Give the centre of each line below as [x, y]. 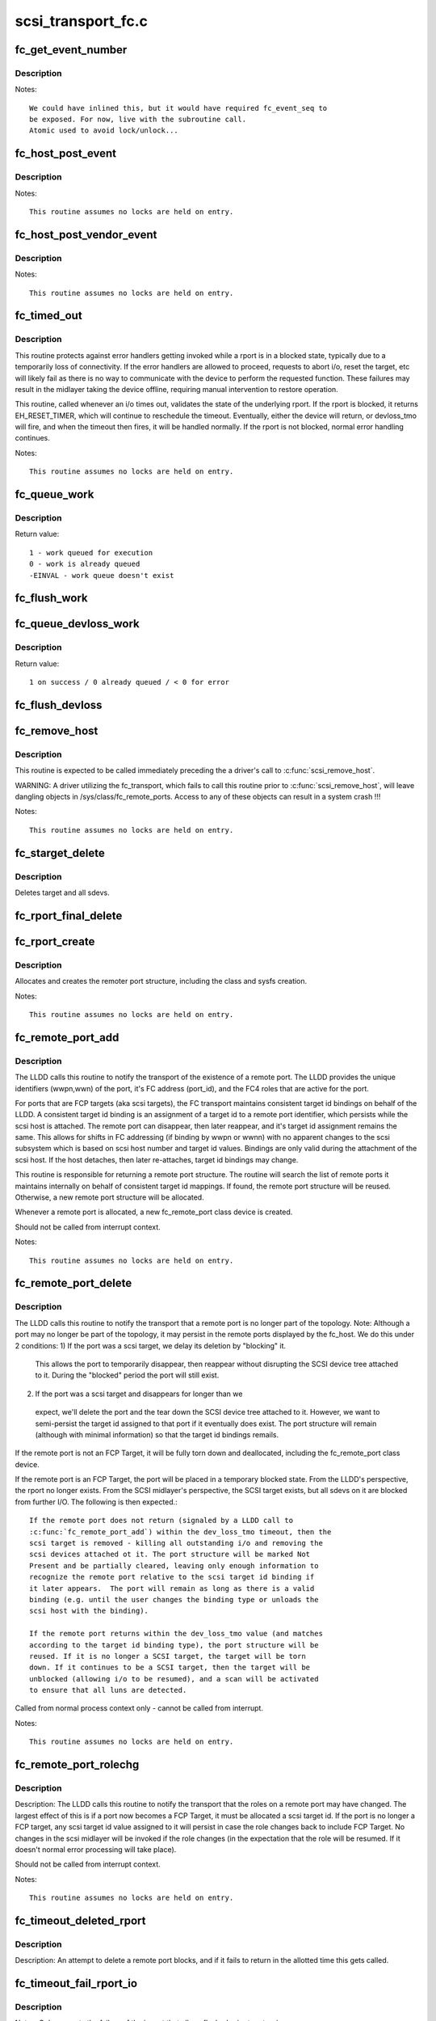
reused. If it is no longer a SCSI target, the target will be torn [168, 1656]
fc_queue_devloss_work [78, 624]
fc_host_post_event [66, 154]
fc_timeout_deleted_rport [80, 1920]
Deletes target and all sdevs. [62, 892]
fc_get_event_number [71, 50]
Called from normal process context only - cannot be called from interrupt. [139, 1708]
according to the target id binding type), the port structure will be [174, 1645]
